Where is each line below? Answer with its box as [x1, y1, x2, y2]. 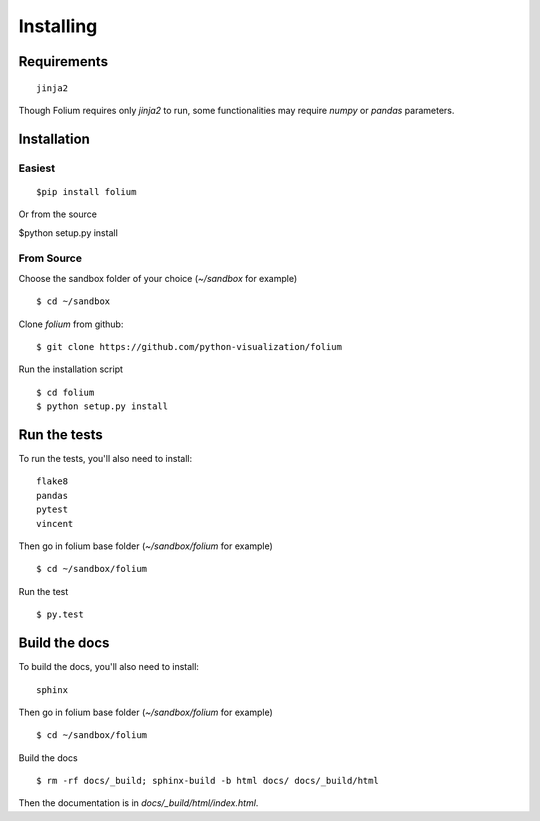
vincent [36, 518, 74, 529]
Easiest [18, 161, 55, 175]
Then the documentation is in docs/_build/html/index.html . [18, 797, 259, 809]
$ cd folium [36, 386, 95, 398]
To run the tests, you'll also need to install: [18, 453, 193, 465]
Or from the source [18, 208, 97, 220]
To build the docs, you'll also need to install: [18, 661, 200, 673]
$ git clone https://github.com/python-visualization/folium [36, 341, 342, 353]
